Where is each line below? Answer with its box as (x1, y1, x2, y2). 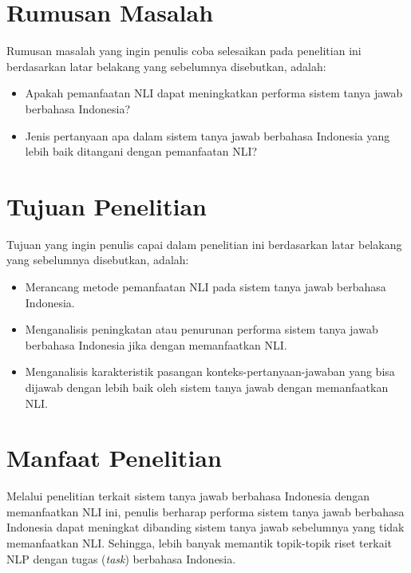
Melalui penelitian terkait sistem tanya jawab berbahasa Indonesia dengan (6, 488, 370, 504)
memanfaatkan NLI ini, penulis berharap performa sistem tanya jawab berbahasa (6, 503, 405, 520)
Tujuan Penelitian (6, 189, 207, 222)
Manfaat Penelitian (6, 441, 222, 474)
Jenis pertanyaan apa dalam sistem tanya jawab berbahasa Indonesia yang (25, 127, 390, 144)
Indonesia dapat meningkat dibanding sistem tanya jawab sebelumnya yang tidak (6, 519, 405, 535)
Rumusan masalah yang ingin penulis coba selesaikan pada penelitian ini (6, 42, 362, 59)
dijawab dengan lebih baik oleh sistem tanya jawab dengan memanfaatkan (25, 378, 389, 395)
